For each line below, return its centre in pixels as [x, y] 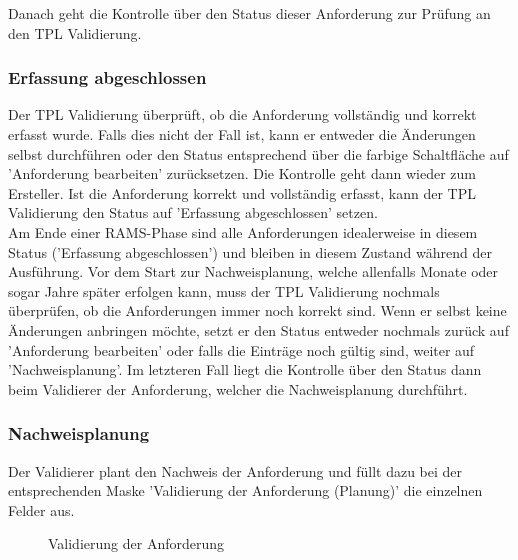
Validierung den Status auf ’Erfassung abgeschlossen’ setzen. [193, 212]
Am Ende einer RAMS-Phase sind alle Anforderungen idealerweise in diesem [243, 231]
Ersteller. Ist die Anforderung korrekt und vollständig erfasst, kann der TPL [242, 192]
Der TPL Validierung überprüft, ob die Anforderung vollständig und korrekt [242, 114]
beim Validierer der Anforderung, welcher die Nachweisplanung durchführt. [238, 388]
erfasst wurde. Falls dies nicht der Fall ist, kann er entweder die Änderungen [242, 134]
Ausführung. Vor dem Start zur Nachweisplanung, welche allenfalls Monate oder [253, 271]
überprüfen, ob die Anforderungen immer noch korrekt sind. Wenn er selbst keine [257, 310]
